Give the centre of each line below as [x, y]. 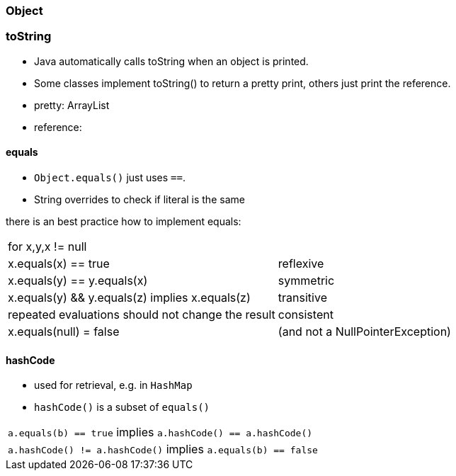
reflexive [301, 263]
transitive [302, 297]
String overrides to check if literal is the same [139, 199]
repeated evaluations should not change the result [142, 314]
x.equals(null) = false [64, 331]
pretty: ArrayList [72, 105]
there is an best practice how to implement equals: [124, 221]
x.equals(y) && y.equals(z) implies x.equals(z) [129, 297]
